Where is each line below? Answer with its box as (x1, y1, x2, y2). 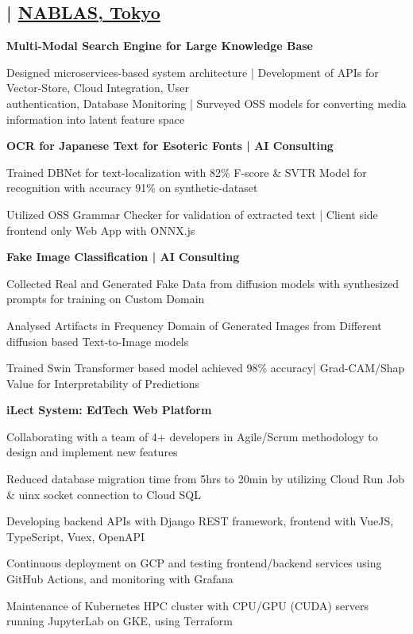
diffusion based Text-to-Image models (6, 332, 189, 349)
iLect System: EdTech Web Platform (6, 402, 212, 418)
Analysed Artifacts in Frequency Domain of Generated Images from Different (6, 317, 382, 333)
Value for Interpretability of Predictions (6, 375, 200, 391)
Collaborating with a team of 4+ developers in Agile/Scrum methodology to (6, 428, 378, 444)
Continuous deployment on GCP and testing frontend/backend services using (6, 555, 382, 571)
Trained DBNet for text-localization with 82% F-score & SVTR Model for (6, 163, 367, 180)
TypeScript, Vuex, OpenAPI (6, 528, 145, 544)
